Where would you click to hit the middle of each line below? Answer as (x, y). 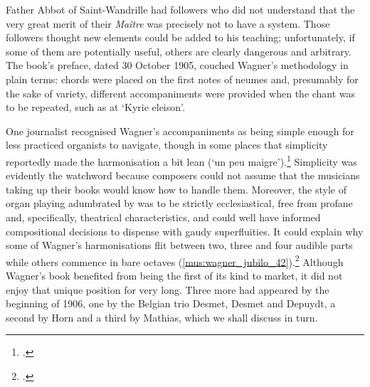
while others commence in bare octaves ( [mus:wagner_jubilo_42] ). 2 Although (175, 260)
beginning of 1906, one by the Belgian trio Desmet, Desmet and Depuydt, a (171, 303)
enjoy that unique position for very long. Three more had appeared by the (168, 289)
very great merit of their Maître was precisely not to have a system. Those (168, 23)
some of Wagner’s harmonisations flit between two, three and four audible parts (179, 245)
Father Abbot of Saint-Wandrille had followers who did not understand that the (180, 9)
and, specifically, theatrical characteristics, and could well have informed (163, 217)
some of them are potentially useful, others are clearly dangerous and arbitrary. (179, 51)
